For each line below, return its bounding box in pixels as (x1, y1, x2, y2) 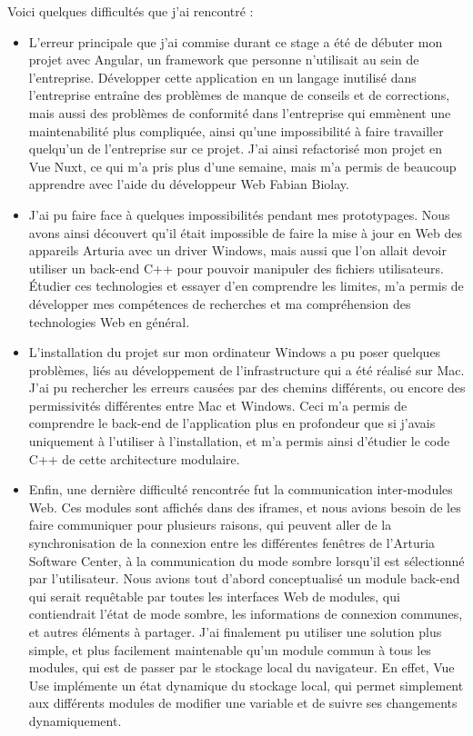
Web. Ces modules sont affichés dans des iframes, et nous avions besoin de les (28, 497, 461, 516)
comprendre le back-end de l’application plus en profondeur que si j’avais (28, 413, 436, 433)
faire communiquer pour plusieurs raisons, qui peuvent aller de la (28, 515, 392, 534)
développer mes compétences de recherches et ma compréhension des (28, 293, 411, 313)
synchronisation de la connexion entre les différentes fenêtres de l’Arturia (28, 533, 436, 552)
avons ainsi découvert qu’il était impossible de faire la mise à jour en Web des (28, 223, 462, 242)
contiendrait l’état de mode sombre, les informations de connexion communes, (28, 604, 463, 623)
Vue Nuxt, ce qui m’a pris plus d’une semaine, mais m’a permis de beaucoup (28, 156, 457, 175)
